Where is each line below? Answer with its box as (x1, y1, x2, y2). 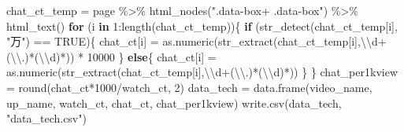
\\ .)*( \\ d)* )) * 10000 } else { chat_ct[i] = (10, 48, 217, 64)
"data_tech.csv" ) (6, 110, 87, 126)
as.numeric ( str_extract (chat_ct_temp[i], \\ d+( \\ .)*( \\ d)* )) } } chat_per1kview (6, 64, 398, 80)
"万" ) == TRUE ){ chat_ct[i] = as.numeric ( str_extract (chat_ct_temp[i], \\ (6, 33, 372, 49)
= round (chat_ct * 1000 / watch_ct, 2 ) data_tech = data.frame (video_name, (6, 79, 372, 95)
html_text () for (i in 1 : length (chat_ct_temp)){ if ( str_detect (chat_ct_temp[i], (6, 17, 398, 34)
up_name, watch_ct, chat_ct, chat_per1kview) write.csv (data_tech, (6, 94, 342, 111)
